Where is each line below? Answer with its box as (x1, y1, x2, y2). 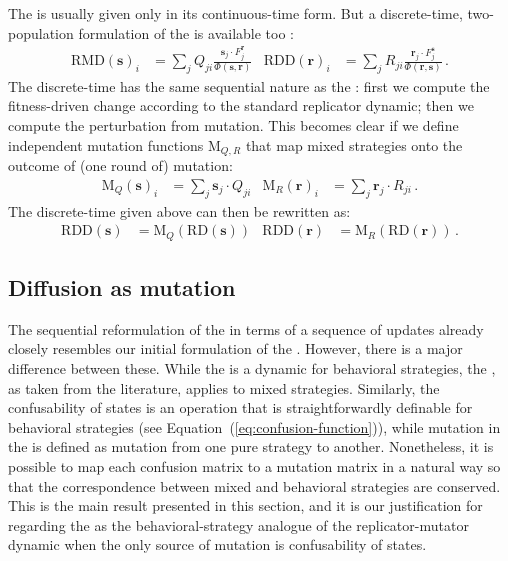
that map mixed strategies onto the (245, 134, 463, 155)
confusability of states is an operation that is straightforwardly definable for (8, 397, 473, 418)
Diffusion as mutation (8, 272, 236, 303)
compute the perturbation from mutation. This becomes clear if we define (8, 115, 459, 136)
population (8, 22, 74, 43)
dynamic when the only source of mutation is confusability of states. (8, 534, 427, 555)
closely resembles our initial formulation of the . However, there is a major (8, 338, 463, 359)
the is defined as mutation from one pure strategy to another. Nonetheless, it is (8, 436, 494, 457)
